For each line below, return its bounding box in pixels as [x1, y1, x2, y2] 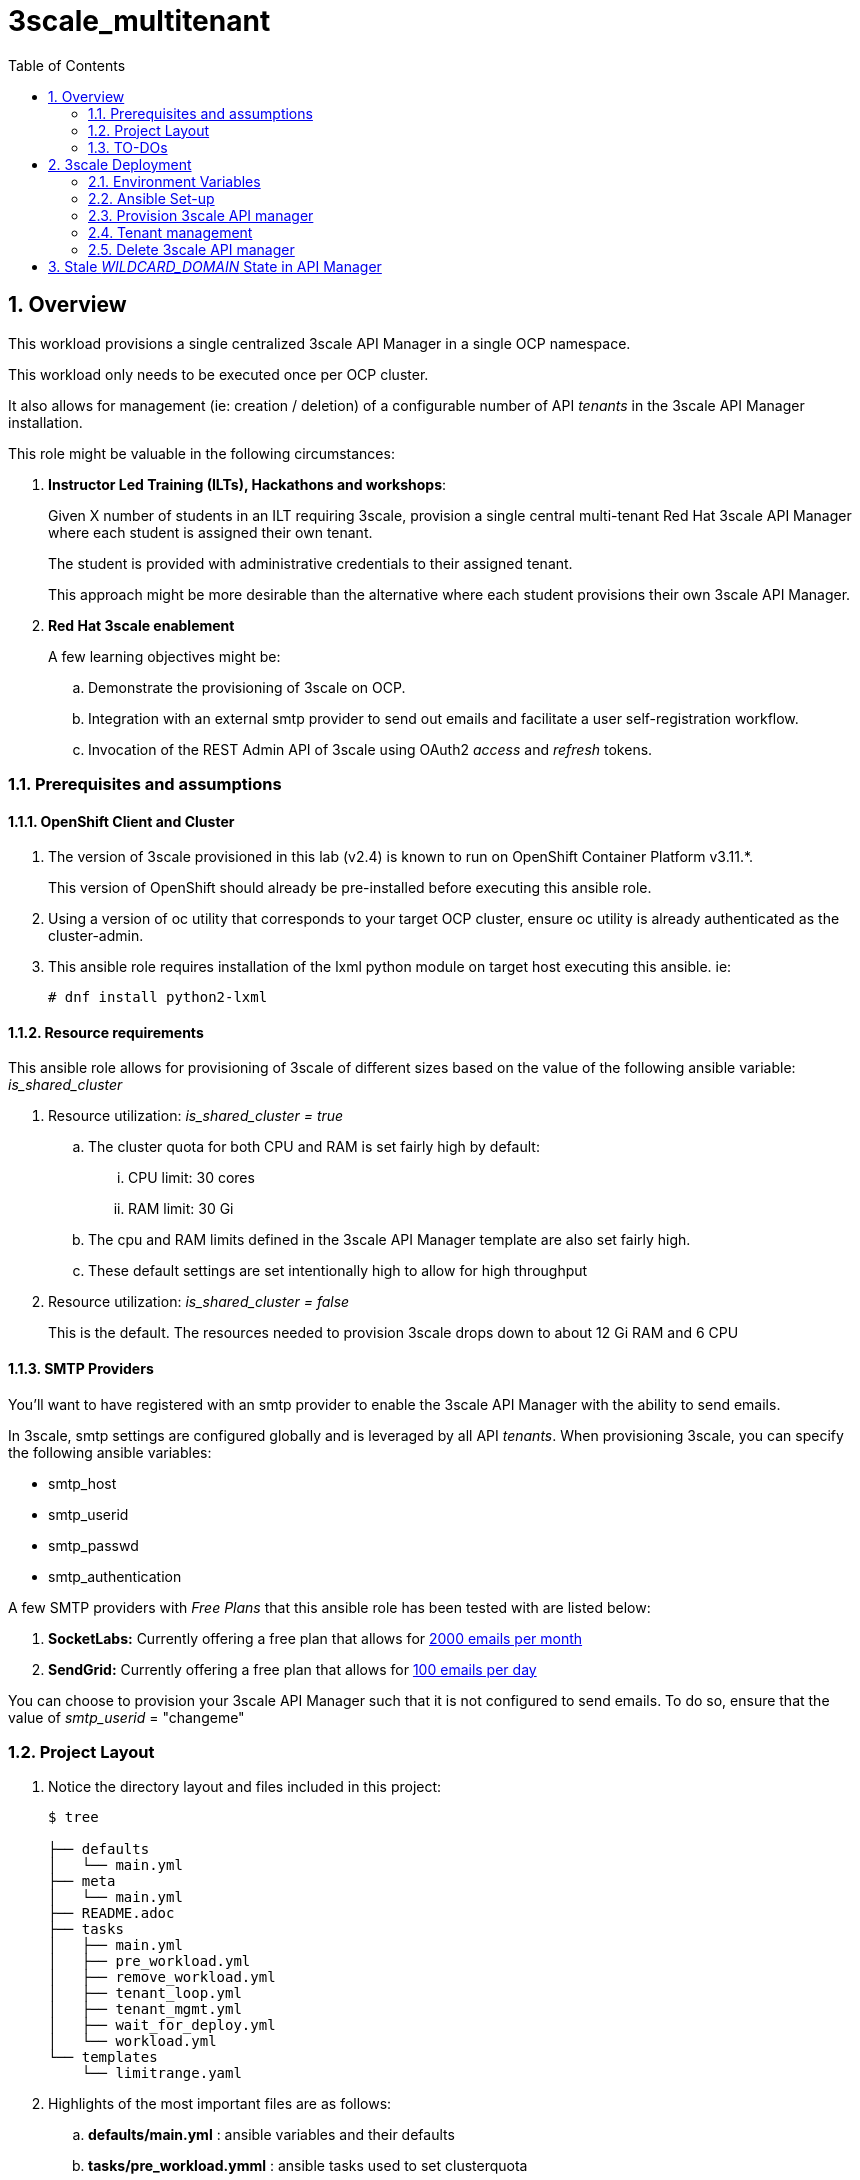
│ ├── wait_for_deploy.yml [48, 2017, 276, 2034]
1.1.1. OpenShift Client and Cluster [8, 812, 235, 830]
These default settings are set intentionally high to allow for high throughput [88, 1262, 588, 1280]
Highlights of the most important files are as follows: [48, 2095, 392, 2113]
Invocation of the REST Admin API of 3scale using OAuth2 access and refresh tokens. [88, 740, 653, 758]
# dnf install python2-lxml [48, 989, 268, 1006]
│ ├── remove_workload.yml [48, 1969, 276, 1986]
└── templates [48, 2049, 158, 2066]
